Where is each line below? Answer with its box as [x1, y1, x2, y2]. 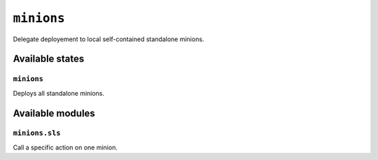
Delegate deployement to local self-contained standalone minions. [13, 35, 204, 43]
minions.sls [13, 129, 61, 138]
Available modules [13, 107, 96, 119]
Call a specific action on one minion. [13, 143, 118, 152]
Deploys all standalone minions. [13, 89, 105, 97]
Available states [13, 53, 85, 65]
